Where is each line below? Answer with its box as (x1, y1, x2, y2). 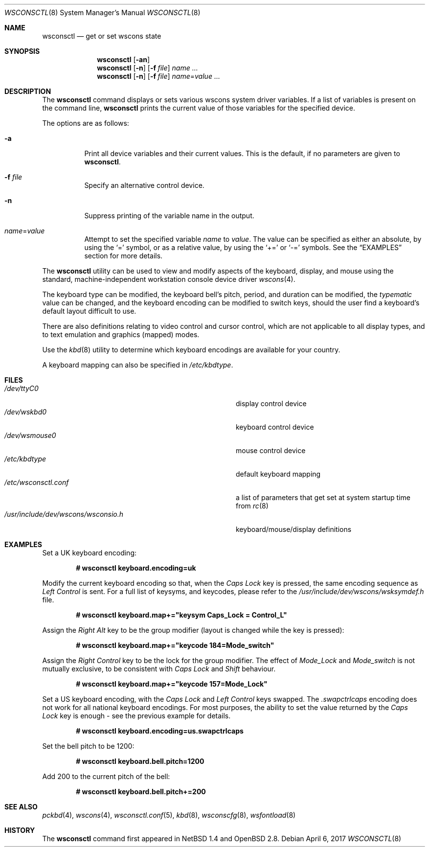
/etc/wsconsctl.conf (4, 478, 69, 486)
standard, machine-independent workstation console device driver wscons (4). (42, 275, 295, 283)
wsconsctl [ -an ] (97, 55, 150, 64)
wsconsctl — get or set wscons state (42, 32, 161, 40)
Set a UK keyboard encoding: (42, 549, 136, 557)
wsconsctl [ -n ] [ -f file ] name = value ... (97, 72, 220, 80)
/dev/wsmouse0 (4, 431, 56, 439)
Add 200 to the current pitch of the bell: (42, 772, 170, 781)
